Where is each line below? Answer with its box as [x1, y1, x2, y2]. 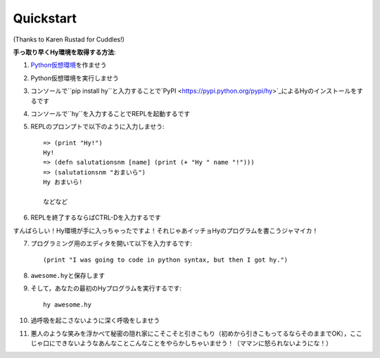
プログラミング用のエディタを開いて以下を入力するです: [30, 239, 193, 248]
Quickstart [13, 11, 77, 26]
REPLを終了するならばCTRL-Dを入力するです [30, 213, 161, 222]
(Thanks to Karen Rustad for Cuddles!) [13, 35, 125, 44]
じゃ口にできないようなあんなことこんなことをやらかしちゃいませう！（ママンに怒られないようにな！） [30, 338, 333, 347]
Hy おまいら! [43, 178, 83, 186]
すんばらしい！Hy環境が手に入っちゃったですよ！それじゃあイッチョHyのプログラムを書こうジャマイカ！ [13, 226, 319, 235]
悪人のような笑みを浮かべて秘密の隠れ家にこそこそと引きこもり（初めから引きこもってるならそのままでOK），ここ [30, 329, 362, 338]
